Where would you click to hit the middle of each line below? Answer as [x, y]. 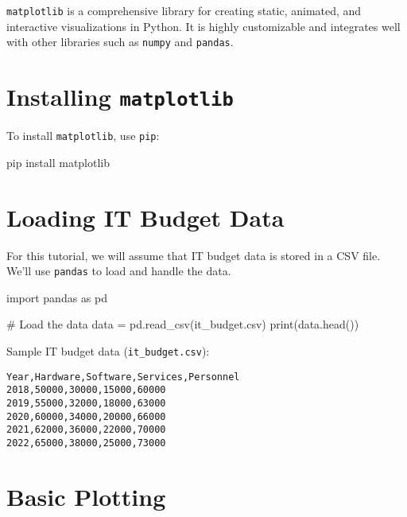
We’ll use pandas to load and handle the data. [119, 271]
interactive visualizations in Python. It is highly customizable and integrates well [203, 26]
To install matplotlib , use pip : [83, 136]
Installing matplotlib [120, 97]
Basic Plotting [86, 496]
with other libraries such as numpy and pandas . [120, 42]
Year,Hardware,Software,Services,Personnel [123, 377]
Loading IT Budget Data [145, 217]
